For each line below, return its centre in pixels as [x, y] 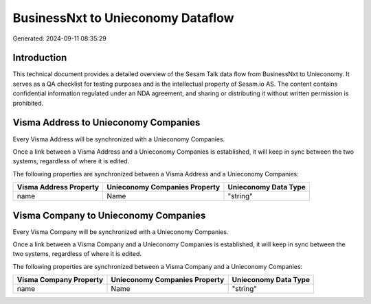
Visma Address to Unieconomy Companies [106, 122]
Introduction [40, 58]
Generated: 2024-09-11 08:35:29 [59, 38]
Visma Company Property [60, 280]
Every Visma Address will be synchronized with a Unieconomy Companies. [119, 139]
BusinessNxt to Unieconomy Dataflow [123, 18]
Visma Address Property [58, 187]
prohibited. [28, 103]
